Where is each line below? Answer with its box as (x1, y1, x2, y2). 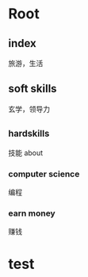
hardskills (8, 128, 50, 139)
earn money (8, 208, 55, 219)
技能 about (8, 148, 44, 158)
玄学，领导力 (8, 104, 50, 114)
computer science (8, 168, 80, 179)
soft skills (8, 82, 57, 96)
